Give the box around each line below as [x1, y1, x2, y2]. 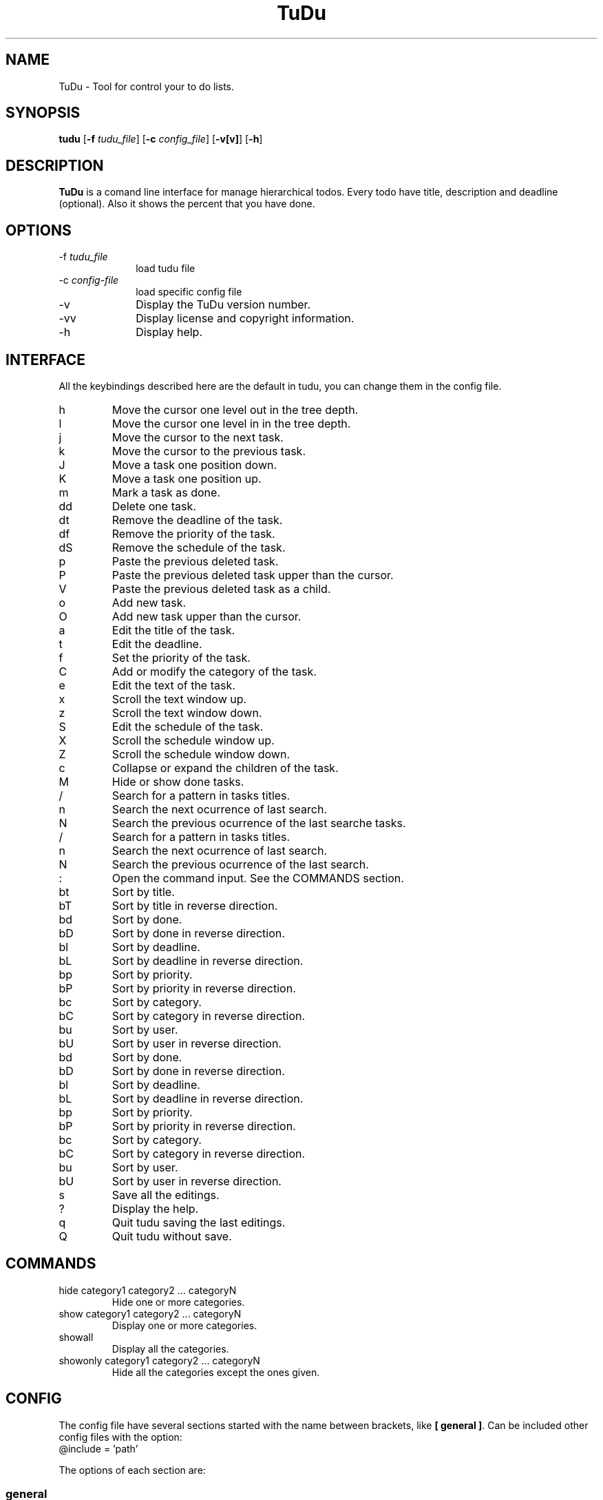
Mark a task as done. [112, 485, 220, 499]
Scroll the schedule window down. [112, 747, 290, 761]
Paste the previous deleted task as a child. [112, 581, 331, 596]
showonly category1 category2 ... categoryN [59, 1354, 260, 1366]
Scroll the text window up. [112, 691, 247, 706]
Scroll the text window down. [112, 705, 262, 720]
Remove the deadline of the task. [112, 512, 283, 527]
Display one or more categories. [112, 1319, 257, 1331]
